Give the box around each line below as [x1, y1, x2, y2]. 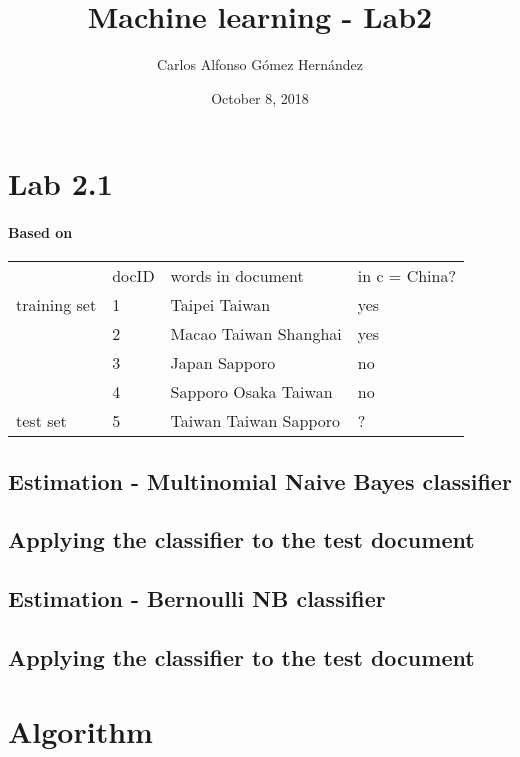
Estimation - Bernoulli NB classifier [8, 583, 386, 614]
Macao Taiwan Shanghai [170, 322, 342, 346]
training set [16, 293, 97, 317]
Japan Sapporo [170, 351, 276, 375]
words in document [170, 264, 304, 288]
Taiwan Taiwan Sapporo [170, 409, 341, 433]
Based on [8, 222, 73, 243]
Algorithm [8, 710, 153, 751]
